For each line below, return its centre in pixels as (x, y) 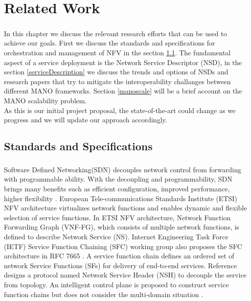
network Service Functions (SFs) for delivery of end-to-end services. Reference (120, 265)
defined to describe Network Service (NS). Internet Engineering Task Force (116, 236)
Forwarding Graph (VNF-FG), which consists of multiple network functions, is (122, 227)
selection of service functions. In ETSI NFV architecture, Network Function (117, 217)
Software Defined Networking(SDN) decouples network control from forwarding (123, 169)
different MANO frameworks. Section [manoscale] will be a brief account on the (123, 91)
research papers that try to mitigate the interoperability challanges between (117, 81)
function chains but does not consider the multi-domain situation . (104, 294)
